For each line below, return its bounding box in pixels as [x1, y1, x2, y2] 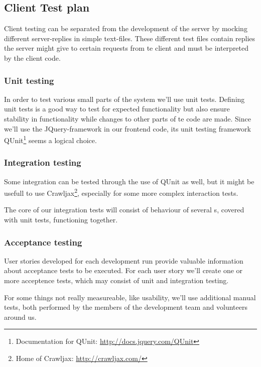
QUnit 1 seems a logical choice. [4, 134, 97, 145]
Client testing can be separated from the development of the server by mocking [4, 23, 247, 34]
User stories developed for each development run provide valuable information [4, 255, 243, 266]
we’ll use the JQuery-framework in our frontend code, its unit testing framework [4, 123, 251, 134]
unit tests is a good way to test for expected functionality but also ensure [4, 103, 230, 114]
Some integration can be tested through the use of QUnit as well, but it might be [4, 176, 254, 186]
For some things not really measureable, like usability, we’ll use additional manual [4, 292, 256, 302]
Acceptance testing [4, 235, 82, 248]
